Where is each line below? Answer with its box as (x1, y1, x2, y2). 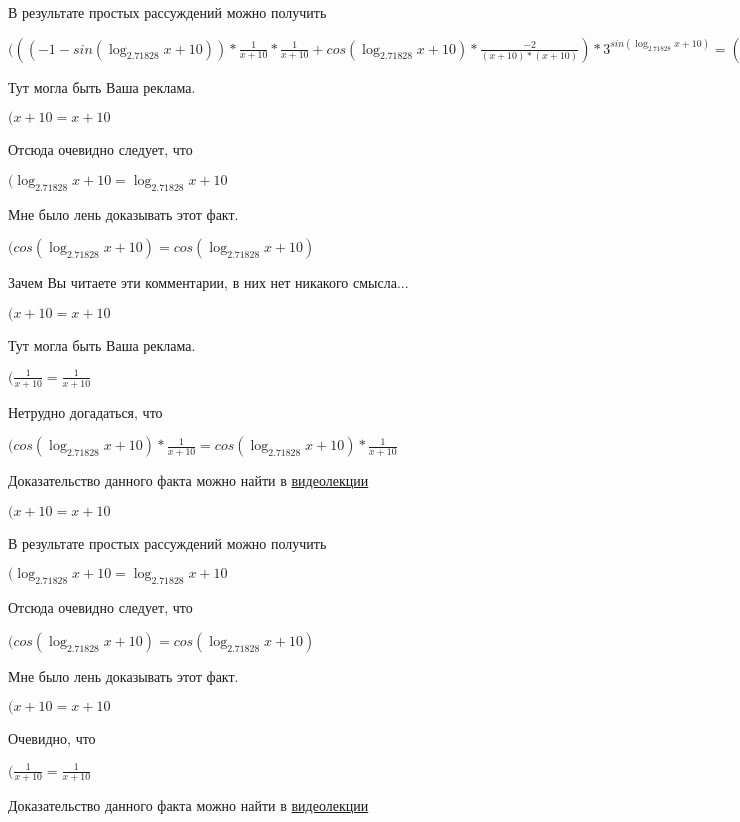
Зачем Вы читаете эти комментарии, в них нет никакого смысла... (8, 272, 409, 293)
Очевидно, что (8, 728, 96, 749)
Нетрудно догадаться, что (8, 401, 163, 422)
